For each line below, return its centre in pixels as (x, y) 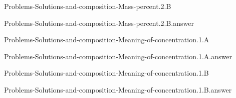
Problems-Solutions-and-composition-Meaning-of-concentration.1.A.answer (118, 56)
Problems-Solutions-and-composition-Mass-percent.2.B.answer (99, 23)
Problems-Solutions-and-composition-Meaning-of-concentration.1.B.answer (118, 89)
